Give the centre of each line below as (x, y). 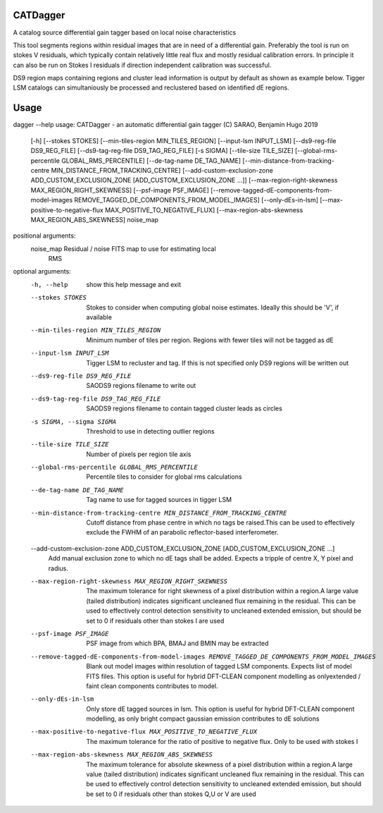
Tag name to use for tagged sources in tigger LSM (159, 500)
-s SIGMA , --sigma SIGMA (73, 422)
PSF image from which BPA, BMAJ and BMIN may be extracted (177, 643)
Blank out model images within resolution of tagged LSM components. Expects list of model (219, 666)
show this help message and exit (133, 284)
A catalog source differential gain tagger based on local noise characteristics (125, 32)
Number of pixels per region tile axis (139, 454)
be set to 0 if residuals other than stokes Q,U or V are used (171, 794)
